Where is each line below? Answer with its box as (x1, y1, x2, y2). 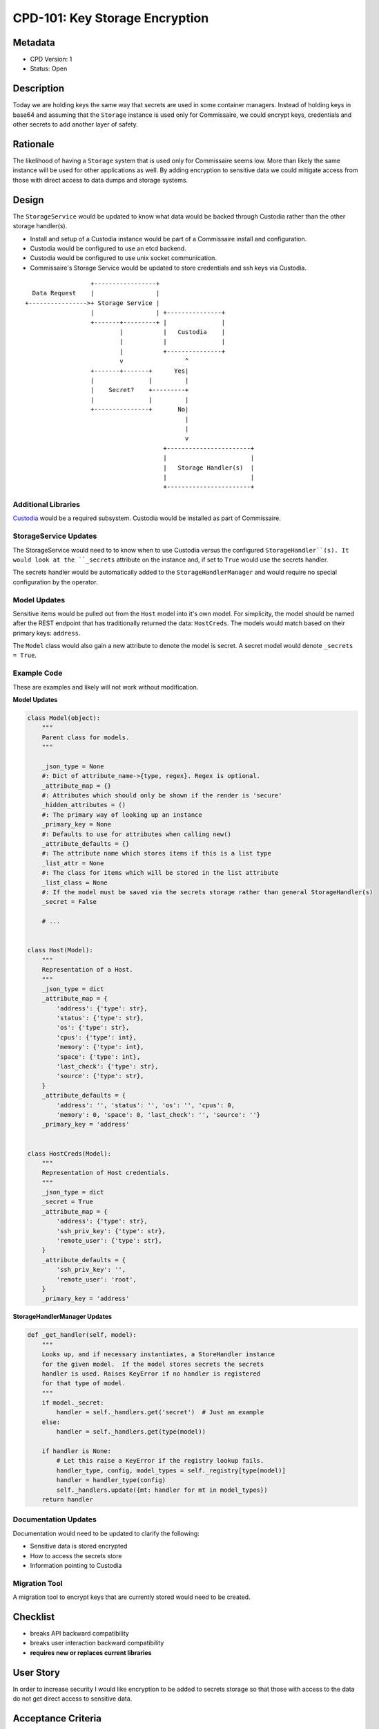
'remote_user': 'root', (56, 1275, 137, 1283)
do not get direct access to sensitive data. (12, 1694, 133, 1703)
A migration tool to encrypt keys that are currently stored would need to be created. (12, 1593, 251, 1601)
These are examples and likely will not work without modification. (12, 683, 199, 691)
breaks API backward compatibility (30, 1629, 129, 1637)
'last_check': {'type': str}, (56, 1062, 159, 1071)
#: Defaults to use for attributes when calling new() (41, 830, 231, 838)
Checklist (12, 1611, 55, 1622)
